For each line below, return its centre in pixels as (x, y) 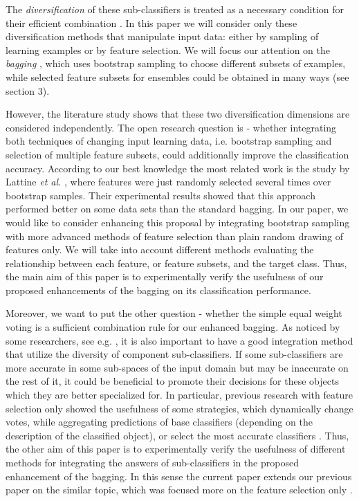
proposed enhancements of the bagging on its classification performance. (158, 290)
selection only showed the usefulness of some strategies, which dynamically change (179, 408)
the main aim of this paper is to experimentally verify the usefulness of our (165, 276)
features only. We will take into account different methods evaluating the (160, 249)
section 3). (28, 90)
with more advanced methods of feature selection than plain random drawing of (174, 236)
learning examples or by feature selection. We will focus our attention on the (168, 49)
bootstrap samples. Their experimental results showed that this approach (160, 195)
